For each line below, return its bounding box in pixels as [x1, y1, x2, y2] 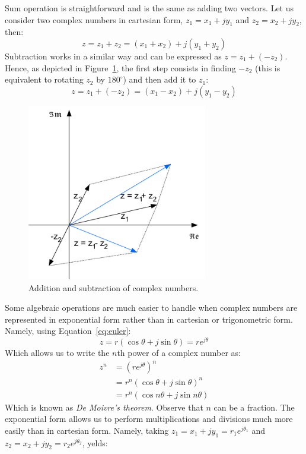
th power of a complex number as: [117, 346, 241, 358]
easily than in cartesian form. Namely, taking [5, 424, 169, 436]
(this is [255, 61, 280, 74]
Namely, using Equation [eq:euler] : [5, 324, 131, 337]
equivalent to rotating [5, 73, 84, 86]
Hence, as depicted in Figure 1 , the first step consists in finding [5, 61, 236, 74]
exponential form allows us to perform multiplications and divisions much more [5, 412, 293, 425]
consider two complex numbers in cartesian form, [5, 13, 183, 26]
